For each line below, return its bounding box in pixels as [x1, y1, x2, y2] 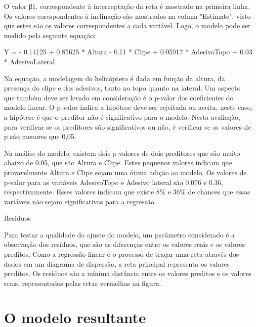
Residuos [4, 213, 31, 223]
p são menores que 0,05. [4, 131, 77, 141]
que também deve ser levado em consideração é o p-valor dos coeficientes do [4, 92, 234, 102]
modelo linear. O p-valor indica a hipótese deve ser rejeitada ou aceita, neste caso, [4, 102, 253, 112]
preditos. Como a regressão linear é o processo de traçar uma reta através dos [4, 249, 239, 259]
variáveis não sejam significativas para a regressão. [4, 196, 156, 206]
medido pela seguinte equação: [4, 30, 96, 40]
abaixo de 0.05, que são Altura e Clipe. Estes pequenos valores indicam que [4, 157, 232, 168]
